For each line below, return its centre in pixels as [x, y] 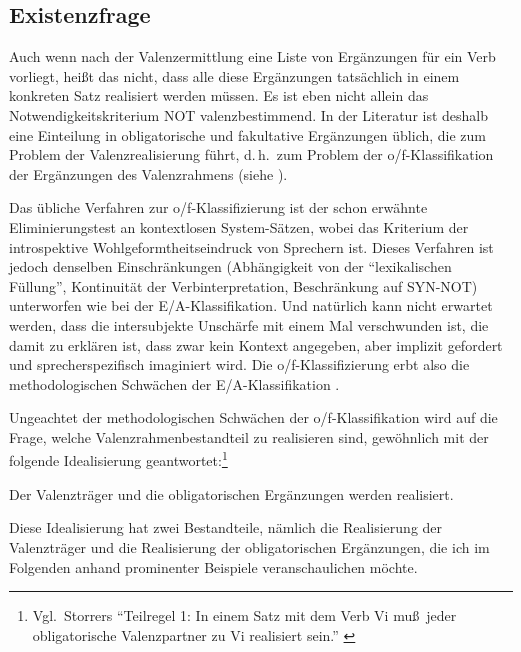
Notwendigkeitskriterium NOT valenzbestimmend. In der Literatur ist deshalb [249, 114]
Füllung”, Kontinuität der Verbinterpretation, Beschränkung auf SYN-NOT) [243, 285]
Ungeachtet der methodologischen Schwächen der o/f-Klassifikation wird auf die [253, 417]
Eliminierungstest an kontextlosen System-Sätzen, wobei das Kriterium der [239, 226]
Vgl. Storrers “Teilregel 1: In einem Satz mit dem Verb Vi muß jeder [244, 615]
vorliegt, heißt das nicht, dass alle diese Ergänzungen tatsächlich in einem [234, 75]
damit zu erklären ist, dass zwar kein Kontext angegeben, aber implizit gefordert [256, 344]
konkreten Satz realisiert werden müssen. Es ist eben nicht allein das [219, 95]
